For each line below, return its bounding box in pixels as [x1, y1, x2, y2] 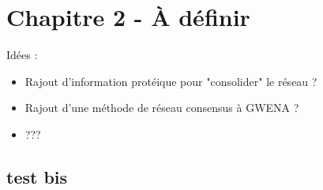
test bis [6, 164, 68, 188]
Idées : [6, 47, 38, 63]
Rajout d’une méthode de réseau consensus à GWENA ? [24, 99, 299, 116]
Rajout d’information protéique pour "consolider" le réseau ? [24, 73, 317, 89]
